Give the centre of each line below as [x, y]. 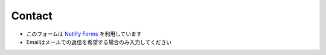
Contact [32, 16]
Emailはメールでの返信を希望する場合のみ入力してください [99, 42]
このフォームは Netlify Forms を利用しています [84, 34]
